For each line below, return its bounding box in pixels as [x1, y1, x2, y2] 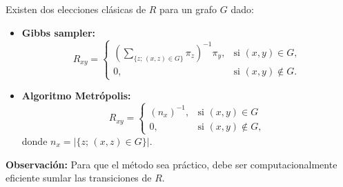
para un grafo [159, 2, 217, 16]
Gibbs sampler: [21, 25, 96, 39]
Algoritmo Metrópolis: [21, 88, 131, 103]
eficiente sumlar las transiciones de [6, 170, 152, 185]
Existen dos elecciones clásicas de [6, 2, 146, 16]
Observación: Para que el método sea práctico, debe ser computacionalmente [6, 157, 337, 171]
